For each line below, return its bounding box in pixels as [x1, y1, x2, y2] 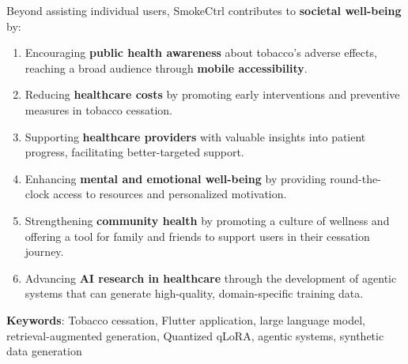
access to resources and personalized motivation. [53, 186, 287, 202]
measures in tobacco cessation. [25, 101, 172, 118]
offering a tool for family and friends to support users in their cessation [25, 227, 370, 244]
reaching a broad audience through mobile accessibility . [25, 59, 308, 76]
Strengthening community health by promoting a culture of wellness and [25, 212, 390, 228]
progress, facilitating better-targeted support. [25, 144, 244, 160]
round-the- [330, 170, 381, 186]
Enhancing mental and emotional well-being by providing [25, 170, 327, 186]
